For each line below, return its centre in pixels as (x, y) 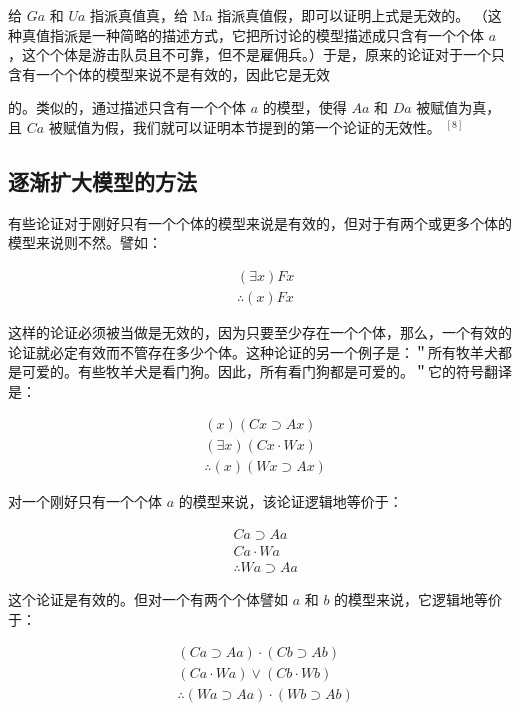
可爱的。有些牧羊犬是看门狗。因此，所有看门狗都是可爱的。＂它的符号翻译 (266, 371)
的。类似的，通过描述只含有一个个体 (127, 107)
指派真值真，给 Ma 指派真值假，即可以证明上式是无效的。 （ (289, 15)
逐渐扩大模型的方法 (102, 180)
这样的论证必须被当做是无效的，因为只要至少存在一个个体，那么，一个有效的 (260, 332)
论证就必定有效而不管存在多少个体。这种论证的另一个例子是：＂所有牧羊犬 (253, 351)
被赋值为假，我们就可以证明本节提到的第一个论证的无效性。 (244, 126)
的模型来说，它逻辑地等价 (418, 599)
